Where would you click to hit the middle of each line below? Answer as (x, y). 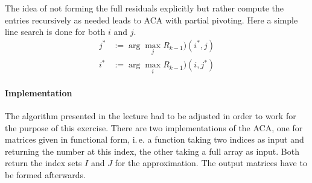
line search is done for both (55, 32)
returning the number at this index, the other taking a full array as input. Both (152, 151)
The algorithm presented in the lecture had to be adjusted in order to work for (151, 116)
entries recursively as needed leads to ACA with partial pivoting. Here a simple (151, 20)
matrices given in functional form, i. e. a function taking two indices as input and (154, 139)
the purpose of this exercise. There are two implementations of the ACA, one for (154, 127)
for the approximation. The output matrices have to (211, 163)
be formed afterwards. (45, 175)
